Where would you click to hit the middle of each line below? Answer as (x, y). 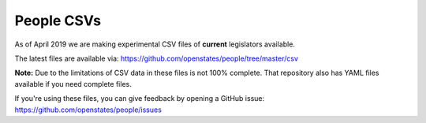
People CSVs (58, 20)
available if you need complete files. (73, 84)
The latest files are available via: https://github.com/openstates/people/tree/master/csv (157, 58)
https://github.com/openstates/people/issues (88, 110)
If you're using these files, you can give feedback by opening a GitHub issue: (140, 99)
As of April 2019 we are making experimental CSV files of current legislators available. (155, 44)
